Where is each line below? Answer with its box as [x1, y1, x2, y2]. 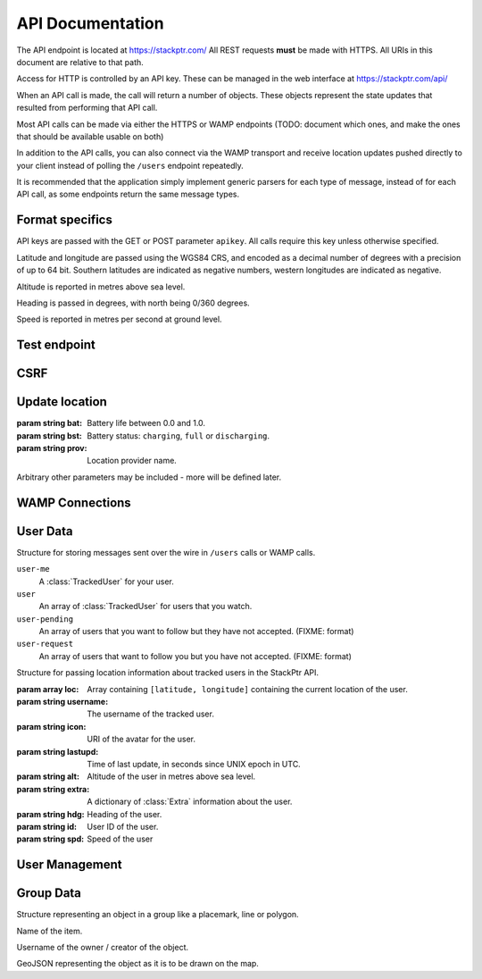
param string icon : [16, 721, 87, 732]
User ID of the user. [87, 821, 159, 832]
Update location [16, 394, 107, 410]
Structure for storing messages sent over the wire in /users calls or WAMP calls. [16, 547, 316, 557]
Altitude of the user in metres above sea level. [87, 771, 256, 782]
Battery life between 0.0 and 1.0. [87, 418, 205, 429]
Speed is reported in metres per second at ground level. [16, 314, 222, 325]
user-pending [16, 614, 74, 624]
